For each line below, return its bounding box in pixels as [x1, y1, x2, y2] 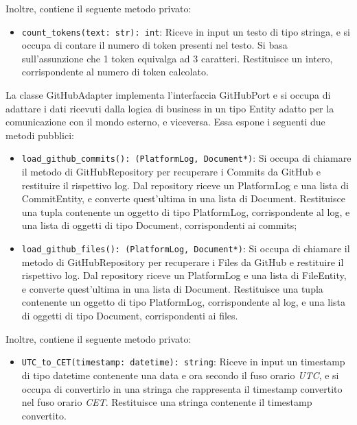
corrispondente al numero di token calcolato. [21, 64, 209, 79]
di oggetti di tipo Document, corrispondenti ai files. [21, 308, 238, 323]
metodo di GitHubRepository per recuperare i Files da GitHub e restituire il [21, 254, 344, 269]
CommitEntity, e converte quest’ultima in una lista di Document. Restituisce [21, 191, 345, 206]
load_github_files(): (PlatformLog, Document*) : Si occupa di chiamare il [21, 241, 350, 256]
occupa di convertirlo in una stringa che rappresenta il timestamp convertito [21, 381, 343, 396]
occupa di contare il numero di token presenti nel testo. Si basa [21, 38, 288, 52]
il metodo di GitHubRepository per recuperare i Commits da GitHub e [21, 165, 321, 179]
